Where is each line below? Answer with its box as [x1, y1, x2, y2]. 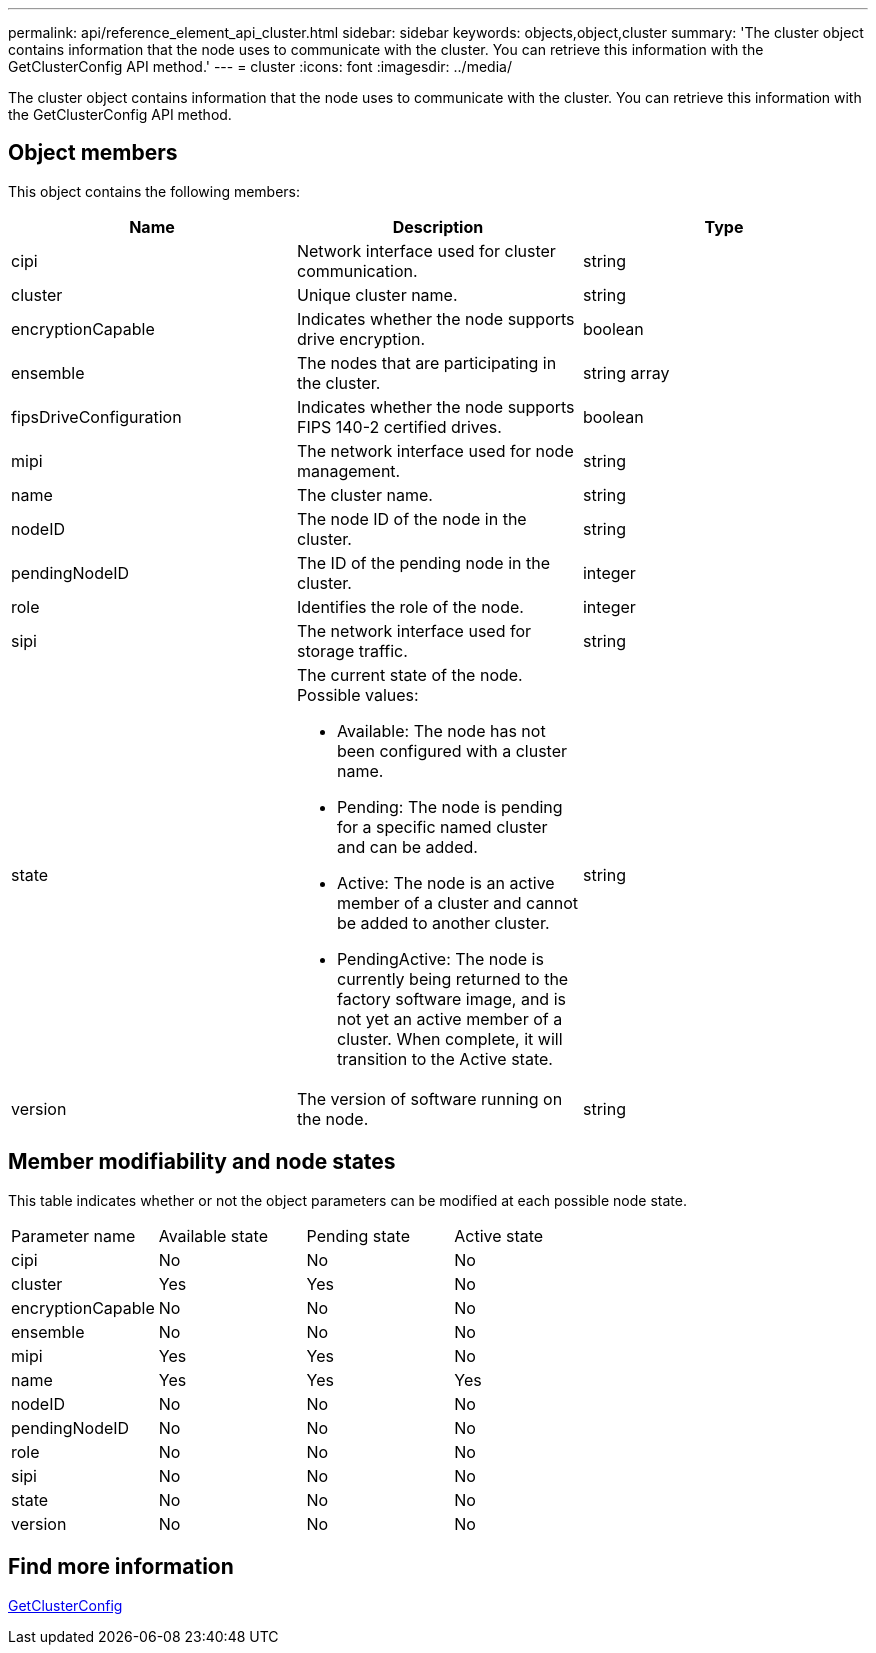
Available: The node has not [336, 720, 546, 741]
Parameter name [11, 1225, 136, 1246]
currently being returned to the [336, 968, 569, 989]
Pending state [306, 1225, 410, 1246]
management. [296, 460, 401, 481]
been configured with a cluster [336, 740, 568, 761]
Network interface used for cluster [296, 240, 556, 261]
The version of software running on [296, 1088, 563, 1109]
